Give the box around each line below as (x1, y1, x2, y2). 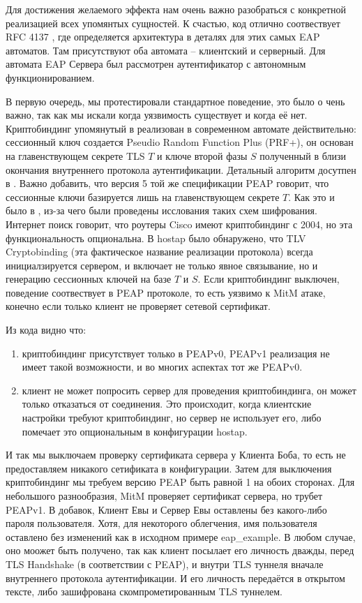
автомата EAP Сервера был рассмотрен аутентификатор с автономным (6, 57, 306, 71)
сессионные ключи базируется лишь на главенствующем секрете (6, 189, 280, 204)
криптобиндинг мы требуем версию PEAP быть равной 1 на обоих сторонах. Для (6, 475, 355, 489)
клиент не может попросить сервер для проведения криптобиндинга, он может (22, 382, 356, 397)
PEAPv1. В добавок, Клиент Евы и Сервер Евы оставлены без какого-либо (6, 502, 327, 516)
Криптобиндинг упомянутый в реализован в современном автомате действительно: (6, 121, 357, 135)
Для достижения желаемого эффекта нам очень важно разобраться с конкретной (6, 2, 346, 16)
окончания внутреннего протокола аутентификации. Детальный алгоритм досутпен (6, 162, 356, 177)
